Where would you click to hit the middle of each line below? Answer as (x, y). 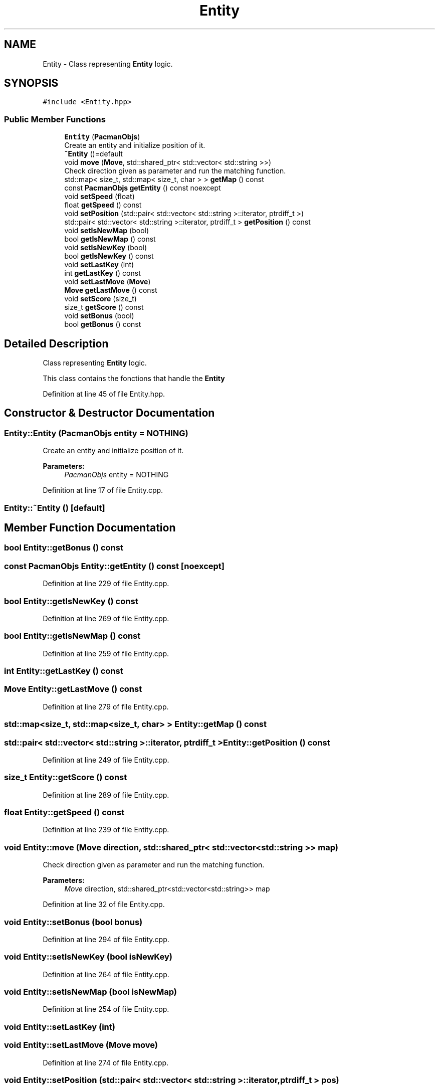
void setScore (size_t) (100, 299)
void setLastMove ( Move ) (107, 282)
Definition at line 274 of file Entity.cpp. (106, 1062)
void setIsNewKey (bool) (106, 248)
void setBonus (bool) (99, 316)
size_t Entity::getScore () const (66, 777)
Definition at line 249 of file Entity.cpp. (106, 760)
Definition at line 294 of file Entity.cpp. (106, 939)
